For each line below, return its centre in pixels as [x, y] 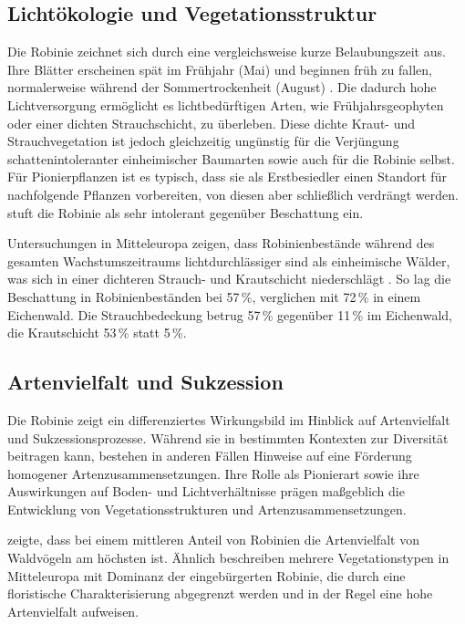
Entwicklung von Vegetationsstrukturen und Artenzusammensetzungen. [207, 509]
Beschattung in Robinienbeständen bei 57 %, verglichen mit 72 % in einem [214, 296]
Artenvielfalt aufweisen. [73, 611]
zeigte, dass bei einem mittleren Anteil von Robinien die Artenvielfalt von [213, 540]
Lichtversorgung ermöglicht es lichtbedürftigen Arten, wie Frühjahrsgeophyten [226, 104]
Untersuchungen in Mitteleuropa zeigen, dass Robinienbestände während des [221, 243]
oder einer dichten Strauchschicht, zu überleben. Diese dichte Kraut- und [212, 123]
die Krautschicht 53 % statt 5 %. [97, 333]
